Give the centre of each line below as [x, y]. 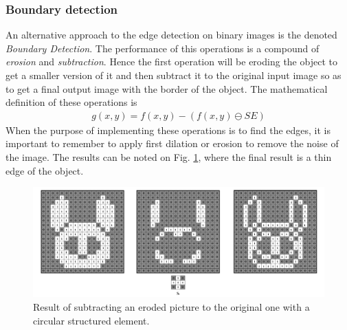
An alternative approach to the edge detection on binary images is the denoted [171, 35]
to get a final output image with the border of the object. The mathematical [167, 88]
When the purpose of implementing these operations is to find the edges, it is [168, 130]
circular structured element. [91, 320]
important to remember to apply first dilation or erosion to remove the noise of [172, 143]
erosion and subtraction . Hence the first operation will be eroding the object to [171, 62]
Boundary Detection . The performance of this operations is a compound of [163, 48]
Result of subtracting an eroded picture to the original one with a [171, 307]
